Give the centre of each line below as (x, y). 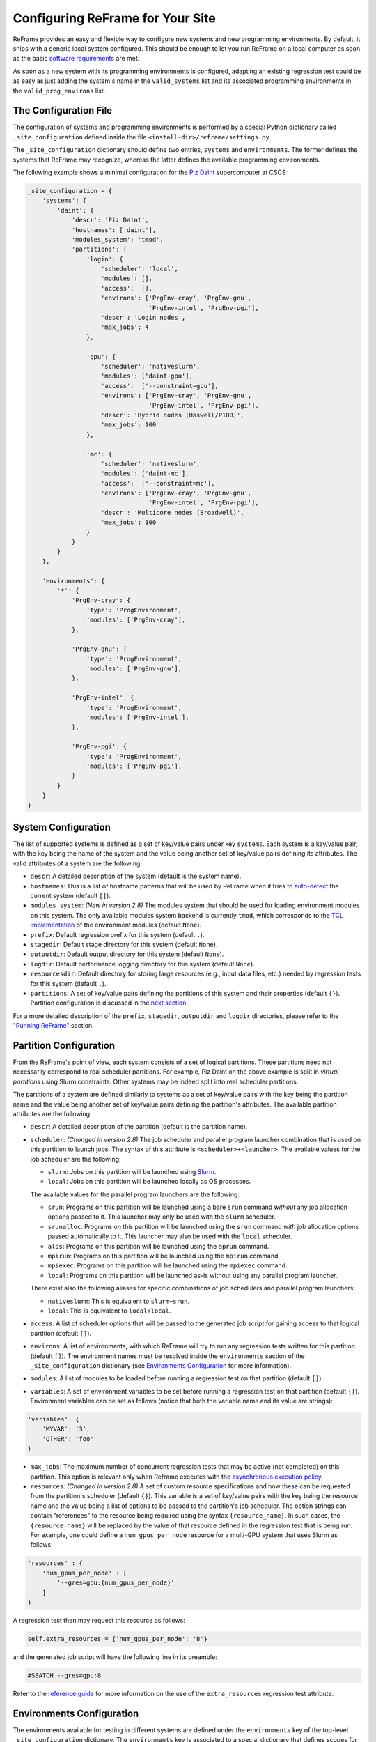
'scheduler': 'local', (140, 269)
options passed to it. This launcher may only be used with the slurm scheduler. (162, 1217)
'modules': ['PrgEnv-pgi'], (134, 766)
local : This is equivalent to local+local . (109, 1311)
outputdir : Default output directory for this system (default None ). (127, 954)
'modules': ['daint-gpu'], (147, 376)
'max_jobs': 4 (125, 327)
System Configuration (62, 827)
